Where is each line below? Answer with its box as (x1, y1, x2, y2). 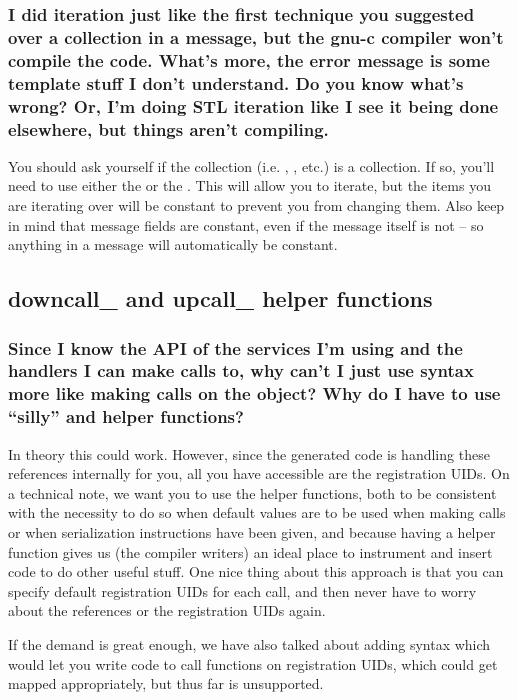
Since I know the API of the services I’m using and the (8, 335, 463, 360)
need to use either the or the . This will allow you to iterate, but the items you (8, 175, 491, 196)
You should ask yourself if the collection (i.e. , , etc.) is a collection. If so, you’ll (8, 155, 495, 176)
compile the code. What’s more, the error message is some (8, 47, 490, 72)
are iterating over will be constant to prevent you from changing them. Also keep (8, 195, 505, 216)
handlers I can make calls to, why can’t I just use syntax (8, 358, 474, 383)
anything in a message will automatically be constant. (8, 234, 338, 255)
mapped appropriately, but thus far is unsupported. (8, 673, 324, 694)
